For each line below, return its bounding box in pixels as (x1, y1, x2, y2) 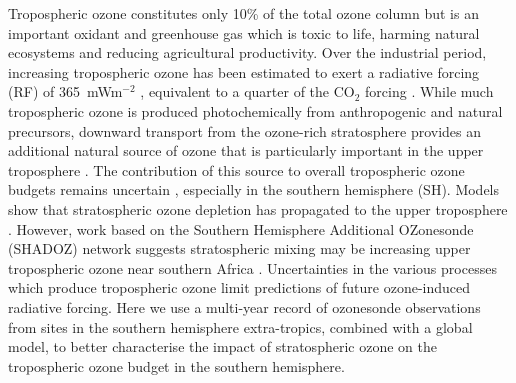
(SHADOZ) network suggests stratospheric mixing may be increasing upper (8, 238, 471, 259)
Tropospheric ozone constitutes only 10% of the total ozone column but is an (8, 3, 479, 23)
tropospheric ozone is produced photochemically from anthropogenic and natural (8, 100, 503, 121)
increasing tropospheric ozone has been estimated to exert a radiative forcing (8, 61, 480, 82)
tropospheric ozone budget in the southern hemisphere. (8, 355, 345, 376)
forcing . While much (365, 81, 494, 102)
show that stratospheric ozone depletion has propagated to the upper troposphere (8, 198, 508, 219)
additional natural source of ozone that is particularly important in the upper (8, 140, 484, 161)
